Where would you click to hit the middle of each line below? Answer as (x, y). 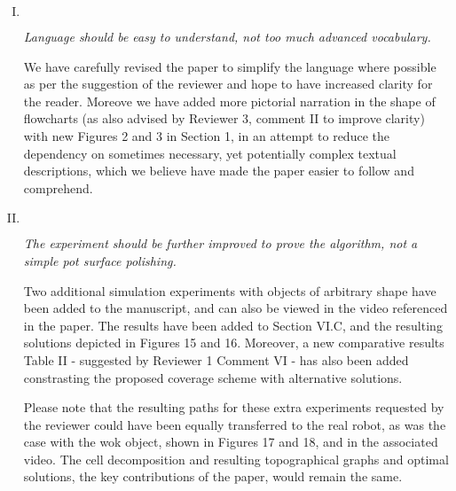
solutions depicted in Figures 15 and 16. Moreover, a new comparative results (234, 343)
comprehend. (58, 187)
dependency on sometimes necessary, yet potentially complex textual (210, 153)
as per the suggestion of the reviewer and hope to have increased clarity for (228, 84)
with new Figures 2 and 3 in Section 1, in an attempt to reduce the (206, 135)
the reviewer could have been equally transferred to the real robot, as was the (235, 424)
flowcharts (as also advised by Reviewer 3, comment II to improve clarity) (224, 118)
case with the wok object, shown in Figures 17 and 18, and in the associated (231, 442)
